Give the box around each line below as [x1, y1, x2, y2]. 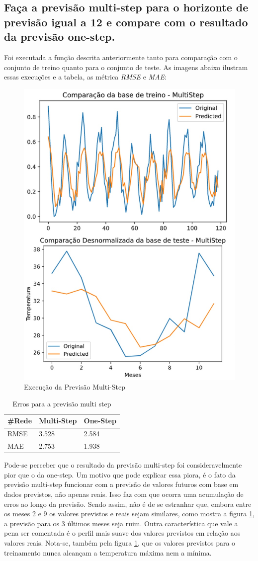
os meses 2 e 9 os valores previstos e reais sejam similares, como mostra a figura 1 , [4, 508, 255, 519]
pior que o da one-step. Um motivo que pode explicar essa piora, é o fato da [4, 469, 236, 480]
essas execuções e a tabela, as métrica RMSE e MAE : [4, 72, 167, 82]
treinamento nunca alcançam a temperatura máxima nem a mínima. [4, 547, 212, 558]
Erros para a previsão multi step [12, 398, 111, 408]
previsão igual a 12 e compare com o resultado [4, 14, 248, 29]
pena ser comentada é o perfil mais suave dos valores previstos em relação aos [4, 528, 241, 538]
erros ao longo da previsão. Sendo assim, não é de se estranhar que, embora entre [4, 498, 252, 509]
